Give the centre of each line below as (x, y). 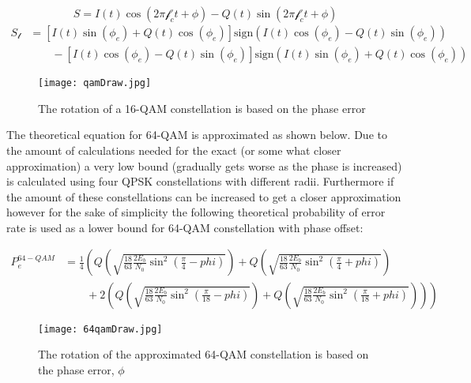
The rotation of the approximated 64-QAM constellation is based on (203, 354)
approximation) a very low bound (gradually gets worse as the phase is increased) (204, 165)
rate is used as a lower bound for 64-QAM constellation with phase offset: (185, 227)
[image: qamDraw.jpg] (95, 83)
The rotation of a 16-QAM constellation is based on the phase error (202, 108)
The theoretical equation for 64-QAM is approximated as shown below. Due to (197, 135)
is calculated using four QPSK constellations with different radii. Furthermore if (200, 181)
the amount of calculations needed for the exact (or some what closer (174, 150)
